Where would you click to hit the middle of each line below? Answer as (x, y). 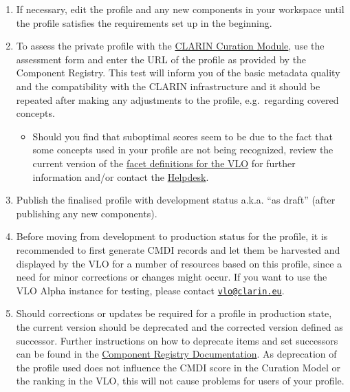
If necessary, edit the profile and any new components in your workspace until (180, 9)
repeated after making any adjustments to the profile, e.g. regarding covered (177, 99)
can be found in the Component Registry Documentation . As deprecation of (176, 354)
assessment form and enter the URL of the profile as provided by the (161, 59)
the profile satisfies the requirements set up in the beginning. (144, 22)
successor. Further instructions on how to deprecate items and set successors (177, 340)
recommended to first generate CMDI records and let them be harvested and (178, 249)
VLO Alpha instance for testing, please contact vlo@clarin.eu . (150, 290)
